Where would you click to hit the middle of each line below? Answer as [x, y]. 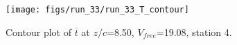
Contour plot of [38, 31]
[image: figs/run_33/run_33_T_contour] [97, 10]
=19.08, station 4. [194, 31]
